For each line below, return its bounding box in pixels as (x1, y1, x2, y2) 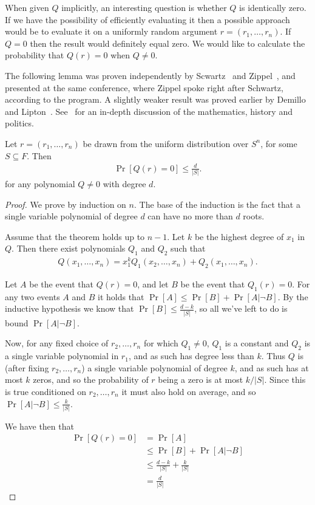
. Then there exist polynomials (12, 242, 126, 255)
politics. (5, 117, 34, 129)
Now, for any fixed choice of (5, 337, 109, 349)
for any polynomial (5, 177, 75, 190)
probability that (5, 49, 64, 61)
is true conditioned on (5, 385, 86, 397)
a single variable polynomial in (5, 349, 119, 362)
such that (171, 242, 206, 255)
